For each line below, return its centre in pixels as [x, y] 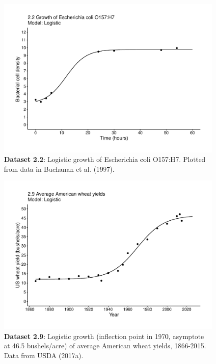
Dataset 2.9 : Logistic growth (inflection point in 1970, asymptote [104, 336]
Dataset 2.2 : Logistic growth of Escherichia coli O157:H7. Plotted [105, 159]
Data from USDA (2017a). [44, 355]
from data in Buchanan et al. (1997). [59, 169]
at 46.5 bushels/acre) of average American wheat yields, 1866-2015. [105, 346]
